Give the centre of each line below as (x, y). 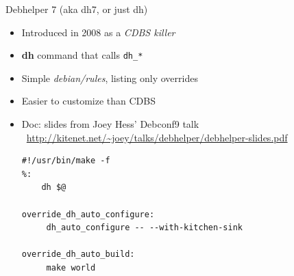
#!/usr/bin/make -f (66, 161)
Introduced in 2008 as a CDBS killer (98, 32)
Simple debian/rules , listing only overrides (110, 78)
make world (71, 267)
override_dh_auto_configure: (88, 214)
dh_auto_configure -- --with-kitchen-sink (144, 228)
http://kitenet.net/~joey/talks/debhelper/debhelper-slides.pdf (157, 137)
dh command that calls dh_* (82, 55)
